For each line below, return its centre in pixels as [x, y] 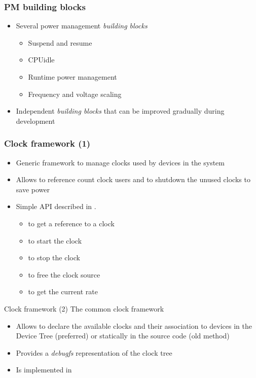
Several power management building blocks [82, 26]
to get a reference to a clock [71, 223]
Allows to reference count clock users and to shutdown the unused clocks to [133, 179]
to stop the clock [54, 257]
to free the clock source [64, 274]
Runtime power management [72, 77]
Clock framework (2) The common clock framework [84, 308]
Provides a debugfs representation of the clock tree [94, 352]
